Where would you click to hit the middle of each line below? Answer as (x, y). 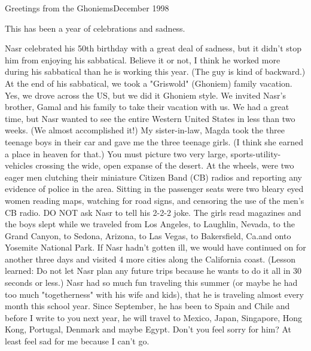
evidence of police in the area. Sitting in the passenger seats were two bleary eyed (154, 189)
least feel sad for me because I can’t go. (77, 341)
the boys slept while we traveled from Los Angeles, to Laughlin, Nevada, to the (150, 224)
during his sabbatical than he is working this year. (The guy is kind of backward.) (155, 71)
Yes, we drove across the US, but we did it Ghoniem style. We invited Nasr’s (146, 95)
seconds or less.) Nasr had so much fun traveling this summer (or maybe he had (151, 283)
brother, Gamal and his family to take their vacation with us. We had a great (147, 107)
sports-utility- (256, 153)
